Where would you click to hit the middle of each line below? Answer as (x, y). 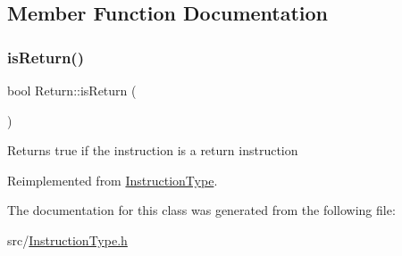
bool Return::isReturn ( (72, 90)
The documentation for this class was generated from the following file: (201, 210)
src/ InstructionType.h (67, 239)
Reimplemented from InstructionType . (113, 180)
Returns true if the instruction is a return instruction (153, 150)
